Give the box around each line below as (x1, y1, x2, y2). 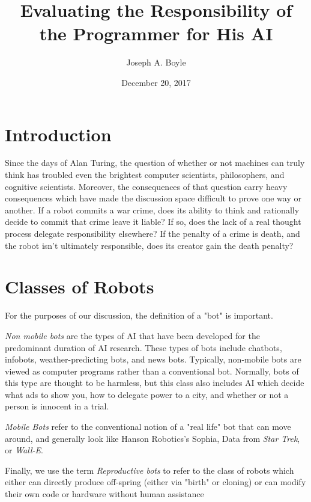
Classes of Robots (5, 274, 154, 299)
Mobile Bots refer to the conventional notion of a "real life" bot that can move (5, 420, 291, 433)
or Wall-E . (5, 444, 43, 456)
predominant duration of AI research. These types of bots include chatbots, (5, 341, 282, 354)
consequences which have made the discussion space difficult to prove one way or (5, 192, 301, 204)
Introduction (5, 121, 112, 146)
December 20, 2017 (121, 76, 191, 88)
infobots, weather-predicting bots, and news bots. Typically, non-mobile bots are (5, 353, 301, 366)
